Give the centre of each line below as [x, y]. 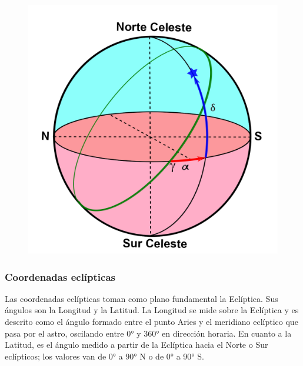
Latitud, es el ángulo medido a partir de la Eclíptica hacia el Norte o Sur [136, 345]
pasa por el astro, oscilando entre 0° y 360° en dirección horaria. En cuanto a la [148, 333]
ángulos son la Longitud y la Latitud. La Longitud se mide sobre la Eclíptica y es [152, 310]
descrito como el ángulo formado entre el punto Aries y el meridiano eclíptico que [151, 321]
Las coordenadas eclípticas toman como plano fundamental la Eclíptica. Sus [141, 298]
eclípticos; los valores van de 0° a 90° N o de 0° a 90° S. [104, 356]
